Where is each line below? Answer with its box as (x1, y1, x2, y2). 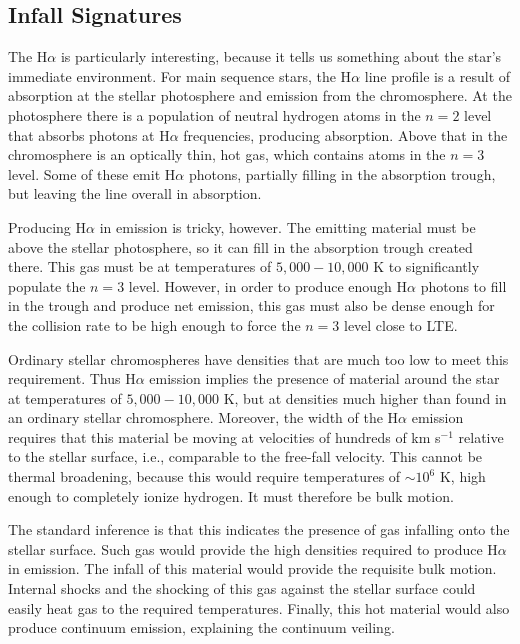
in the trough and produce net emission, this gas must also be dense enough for (8, 295, 495, 316)
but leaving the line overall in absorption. (8, 183, 262, 204)
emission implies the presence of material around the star (149, 368, 500, 389)
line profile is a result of (364, 65, 511, 86)
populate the (8, 275, 86, 296)
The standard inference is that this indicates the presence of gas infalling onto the (8, 519, 510, 540)
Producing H (8, 216, 87, 237)
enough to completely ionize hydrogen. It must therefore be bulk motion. (8, 485, 454, 506)
